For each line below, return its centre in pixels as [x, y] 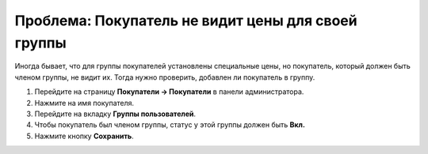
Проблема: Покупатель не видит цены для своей [186, 21]
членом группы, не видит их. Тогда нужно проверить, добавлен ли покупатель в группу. [165, 77]
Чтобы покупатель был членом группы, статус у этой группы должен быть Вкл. [170, 125]
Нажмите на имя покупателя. [84, 103]
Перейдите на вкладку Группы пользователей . [115, 114]
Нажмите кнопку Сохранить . [84, 136]
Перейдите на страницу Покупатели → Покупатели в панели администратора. [169, 92]
